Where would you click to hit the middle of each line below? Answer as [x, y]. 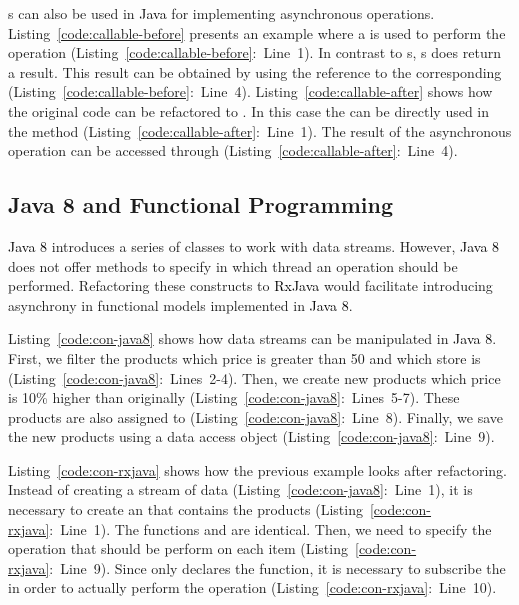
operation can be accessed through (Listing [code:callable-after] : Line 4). [233, 150]
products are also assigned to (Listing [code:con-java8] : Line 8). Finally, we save [256, 416]
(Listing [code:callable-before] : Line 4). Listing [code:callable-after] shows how [250, 91]
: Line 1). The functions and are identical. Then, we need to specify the [270, 528]
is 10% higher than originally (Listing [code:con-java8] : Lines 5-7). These [234, 397]
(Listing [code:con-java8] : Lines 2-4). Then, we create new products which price [254, 377]
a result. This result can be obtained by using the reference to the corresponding [255, 71]
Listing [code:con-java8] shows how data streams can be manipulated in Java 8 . [252, 338]
